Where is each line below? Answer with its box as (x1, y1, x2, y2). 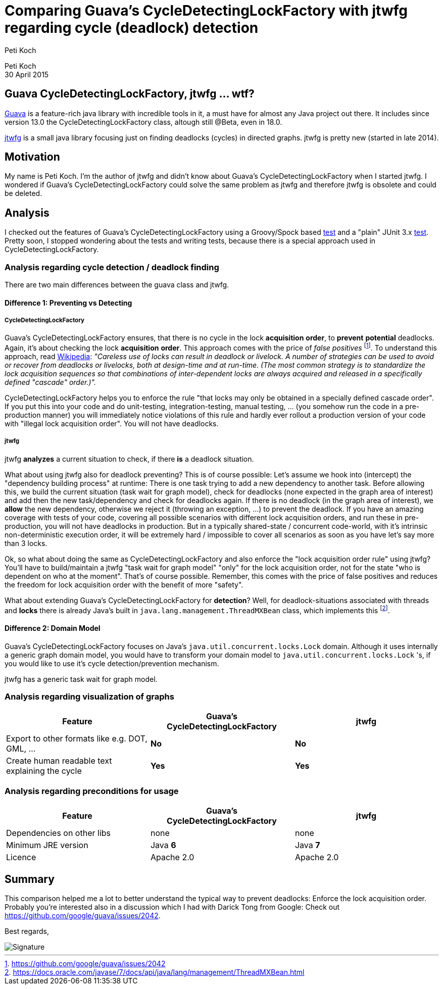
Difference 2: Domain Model (5, 624, 101, 633)
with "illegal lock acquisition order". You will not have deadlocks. (5, 419, 219, 428)
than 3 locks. (5, 538, 47, 548)
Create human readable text (6, 756, 112, 766)
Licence (6, 852, 36, 863)
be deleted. (5, 189, 42, 198)
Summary (5, 872, 55, 885)
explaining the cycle (6, 766, 82, 776)
